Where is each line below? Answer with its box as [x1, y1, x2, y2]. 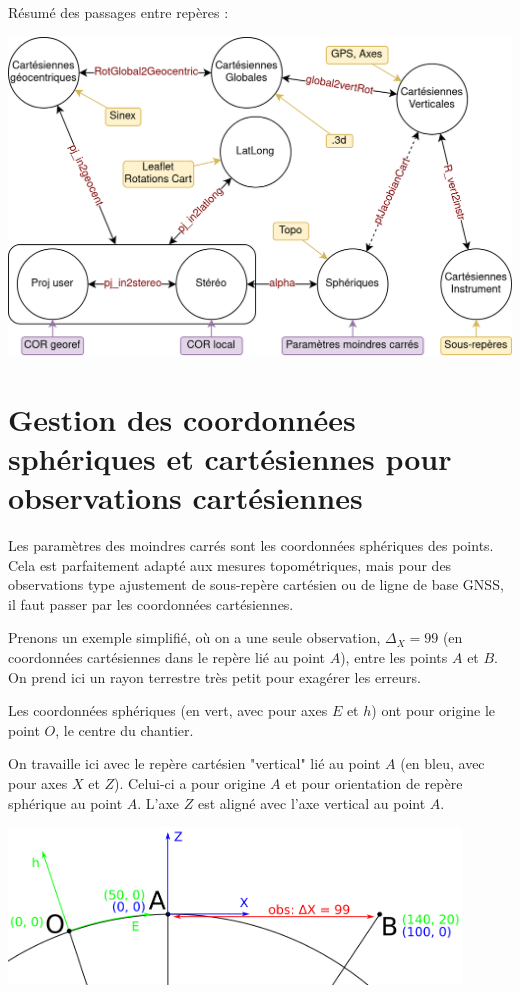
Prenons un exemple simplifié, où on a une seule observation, [8, 627, 381, 648]
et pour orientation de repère [285, 773, 463, 794]
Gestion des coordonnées [8, 398, 356, 439]
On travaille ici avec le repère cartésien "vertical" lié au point [8, 753, 381, 774]
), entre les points [340, 647, 448, 668]
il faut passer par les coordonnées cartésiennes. [8, 593, 294, 614]
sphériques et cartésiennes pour [8, 437, 452, 478]
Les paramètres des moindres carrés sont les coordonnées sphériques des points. [8, 535, 494, 556]
